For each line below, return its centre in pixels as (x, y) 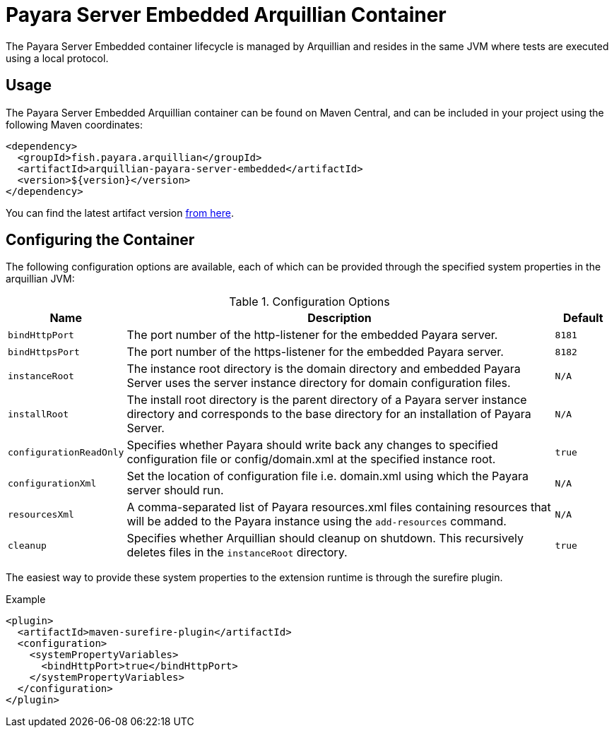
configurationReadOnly (66, 452)
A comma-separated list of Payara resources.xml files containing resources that (339, 507)
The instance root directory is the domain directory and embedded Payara (324, 369)
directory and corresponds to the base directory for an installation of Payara (329, 414)
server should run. (175, 490)
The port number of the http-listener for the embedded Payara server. (312, 335)
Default (583, 318)
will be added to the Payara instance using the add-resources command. (317, 522)
